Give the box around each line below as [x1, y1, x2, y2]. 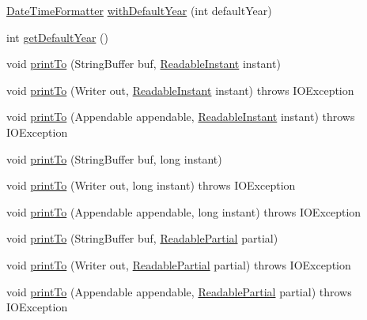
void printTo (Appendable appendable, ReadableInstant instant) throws [6, 108, 355, 125]
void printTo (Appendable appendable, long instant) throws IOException [6, 203, 361, 220]
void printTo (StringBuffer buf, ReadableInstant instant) [6, 55, 281, 72]
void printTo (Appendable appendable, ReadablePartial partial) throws [6, 283, 352, 299]
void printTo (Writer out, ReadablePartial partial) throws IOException [6, 256, 351, 273]
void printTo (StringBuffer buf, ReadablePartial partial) [6, 230, 278, 247]
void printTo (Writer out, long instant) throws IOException [6, 177, 296, 194]
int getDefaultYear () [6, 28, 108, 45]
